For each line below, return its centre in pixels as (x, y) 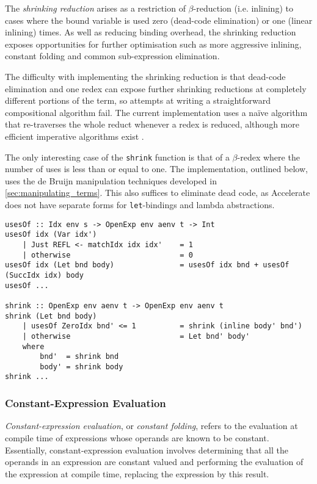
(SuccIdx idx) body (44, 275)
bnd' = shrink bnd (79, 357)
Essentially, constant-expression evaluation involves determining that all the (147, 450)
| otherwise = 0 (107, 255)
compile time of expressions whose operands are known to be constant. (137, 437)
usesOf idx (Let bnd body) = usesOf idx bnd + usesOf (147, 265)
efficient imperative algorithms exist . (75, 136)
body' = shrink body (82, 367)
